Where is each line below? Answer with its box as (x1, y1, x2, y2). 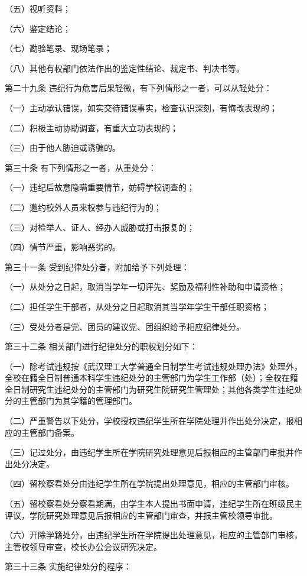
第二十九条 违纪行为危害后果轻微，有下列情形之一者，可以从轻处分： (5, 82, 272, 94)
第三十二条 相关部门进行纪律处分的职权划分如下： (5, 340, 198, 352)
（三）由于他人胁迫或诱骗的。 (5, 141, 120, 154)
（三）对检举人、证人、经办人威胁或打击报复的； (5, 221, 195, 233)
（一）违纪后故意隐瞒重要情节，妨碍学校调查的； (5, 181, 195, 193)
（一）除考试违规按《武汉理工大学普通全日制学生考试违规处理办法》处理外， (5, 360, 302, 372)
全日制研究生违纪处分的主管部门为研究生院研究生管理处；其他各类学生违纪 (5, 383, 294, 395)
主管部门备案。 (21, 426, 79, 438)
